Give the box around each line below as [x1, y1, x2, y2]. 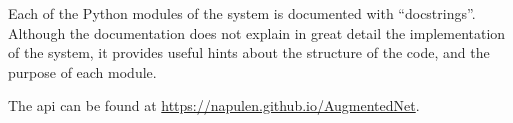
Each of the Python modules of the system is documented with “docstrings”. [8, 3, 476, 23]
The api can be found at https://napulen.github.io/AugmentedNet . [8, 95, 420, 116]
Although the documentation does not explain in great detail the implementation [8, 22, 506, 43]
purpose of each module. [8, 61, 157, 82]
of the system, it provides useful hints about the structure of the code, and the [8, 42, 490, 63]
